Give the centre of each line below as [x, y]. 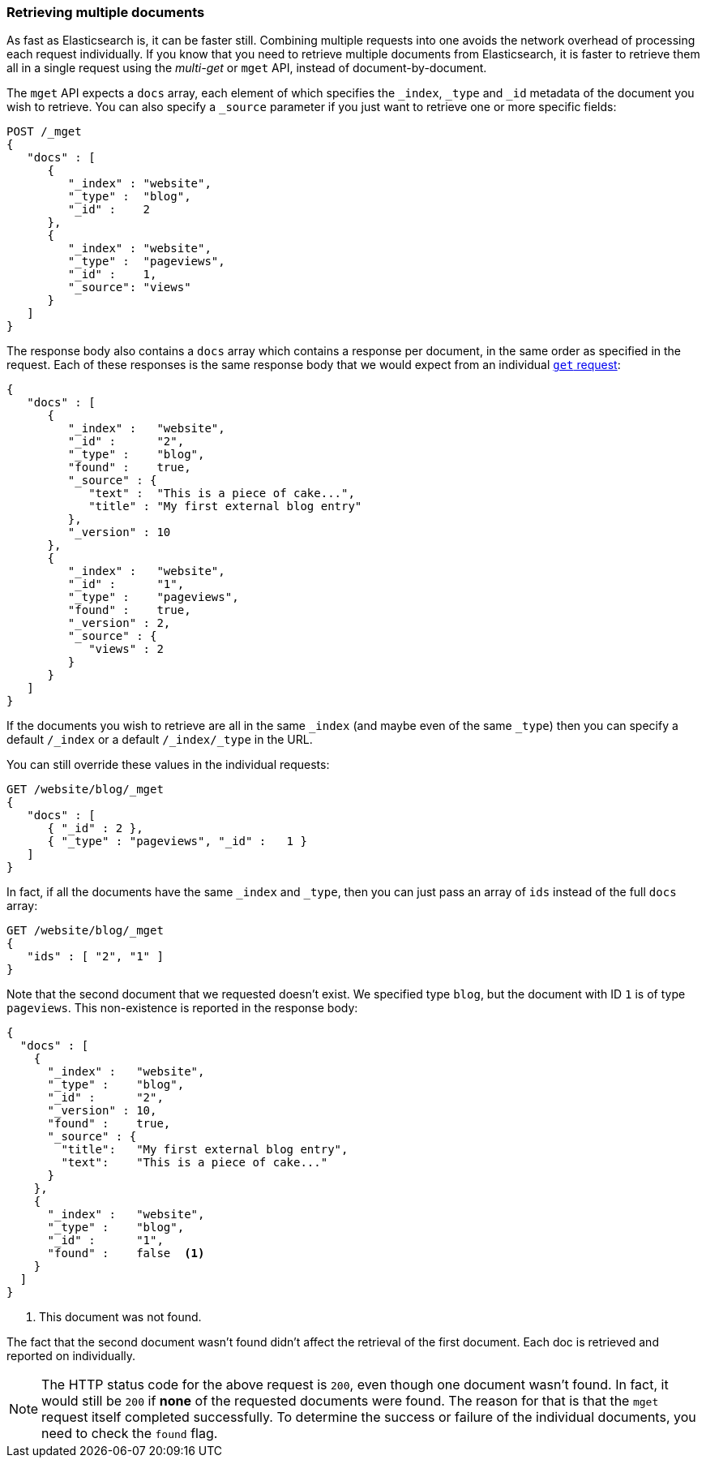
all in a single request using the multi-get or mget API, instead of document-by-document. [247, 68]
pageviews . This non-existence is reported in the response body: [182, 1008]
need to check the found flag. [130, 1434]
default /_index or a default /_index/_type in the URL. [160, 740]
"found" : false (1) [126, 1254]
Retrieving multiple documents [106, 12]
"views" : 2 [126, 649]
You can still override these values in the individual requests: [168, 765]
